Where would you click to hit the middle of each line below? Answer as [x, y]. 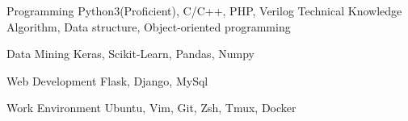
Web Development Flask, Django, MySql [107, 80]
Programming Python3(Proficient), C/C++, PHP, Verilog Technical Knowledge [204, 10]
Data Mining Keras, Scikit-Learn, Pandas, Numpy [130, 54]
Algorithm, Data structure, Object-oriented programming [149, 26]
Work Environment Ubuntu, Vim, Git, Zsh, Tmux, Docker [151, 108]
